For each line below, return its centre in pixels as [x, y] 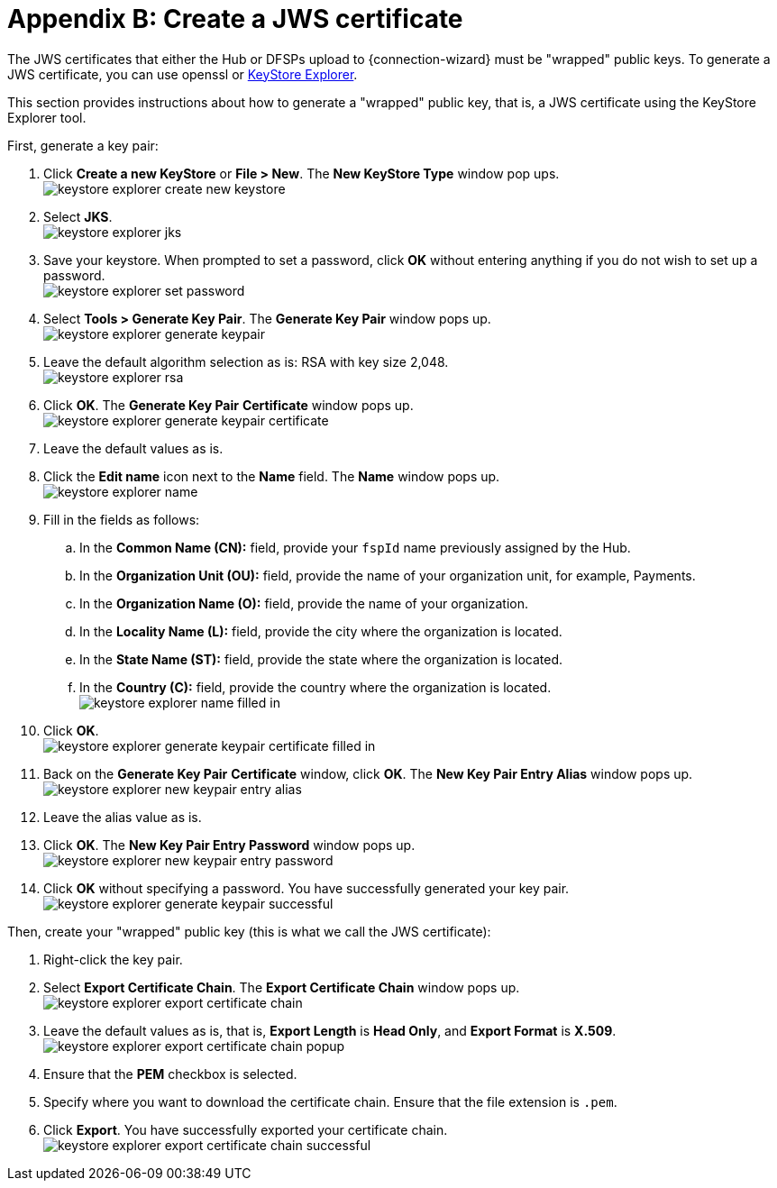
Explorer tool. [47, 117]
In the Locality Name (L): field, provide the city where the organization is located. [321, 631]
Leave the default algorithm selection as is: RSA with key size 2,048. [246, 361]
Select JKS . [78, 216]
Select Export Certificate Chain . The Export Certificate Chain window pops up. [282, 987]
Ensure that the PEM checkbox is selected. [170, 1074]
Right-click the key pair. [113, 959]
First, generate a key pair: [83, 145]
